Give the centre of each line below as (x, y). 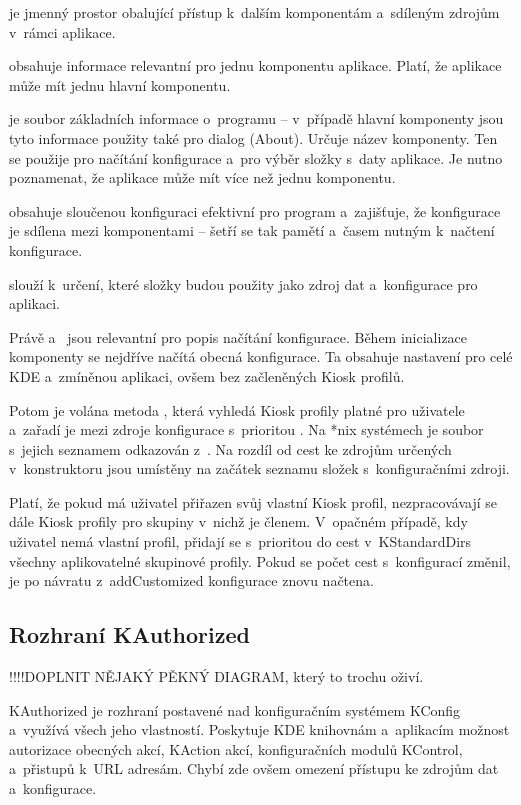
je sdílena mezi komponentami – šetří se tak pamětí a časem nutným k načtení (252, 230)
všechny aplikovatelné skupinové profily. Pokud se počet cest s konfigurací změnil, (260, 560)
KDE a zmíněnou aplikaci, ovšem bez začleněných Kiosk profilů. (207, 375)
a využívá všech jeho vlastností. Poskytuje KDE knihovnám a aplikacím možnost (259, 729)
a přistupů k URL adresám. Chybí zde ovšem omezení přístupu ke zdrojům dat (254, 768)
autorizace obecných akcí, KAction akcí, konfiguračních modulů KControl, (236, 748)
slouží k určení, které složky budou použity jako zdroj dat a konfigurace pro (243, 283)
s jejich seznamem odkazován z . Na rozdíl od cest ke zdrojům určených (230, 448)
